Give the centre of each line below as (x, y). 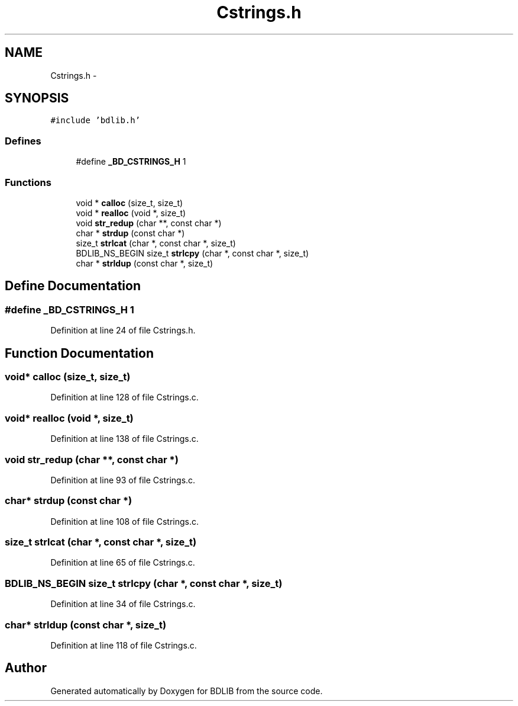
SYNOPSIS (37, 98)
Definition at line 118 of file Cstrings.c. (124, 645)
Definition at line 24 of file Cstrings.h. (123, 330)
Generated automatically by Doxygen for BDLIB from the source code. (187, 691)
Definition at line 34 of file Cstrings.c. (123, 604)
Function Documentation (79, 353)
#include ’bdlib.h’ (95, 121)
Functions (28, 182)
